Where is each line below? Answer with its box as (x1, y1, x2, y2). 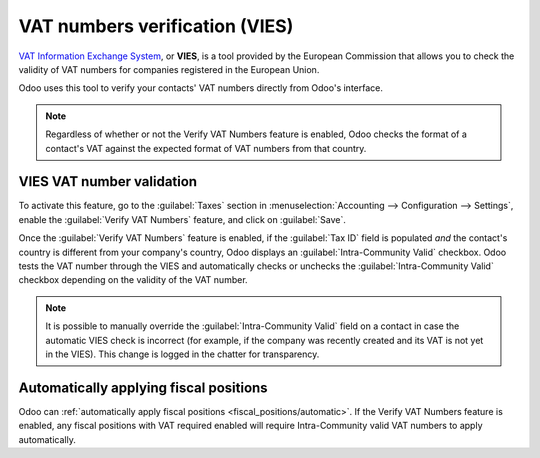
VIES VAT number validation (18, 173, 198, 190)
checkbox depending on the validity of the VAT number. (18, 274, 249, 286)
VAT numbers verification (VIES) (18, 15, 294, 37)
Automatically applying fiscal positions (18, 379, 269, 396)
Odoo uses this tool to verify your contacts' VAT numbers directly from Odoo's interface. (18, 82, 384, 94)
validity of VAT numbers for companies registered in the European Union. (18, 63, 320, 75)
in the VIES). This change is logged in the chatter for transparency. (45, 348, 320, 360)
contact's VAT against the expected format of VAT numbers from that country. (45, 142, 367, 154)
